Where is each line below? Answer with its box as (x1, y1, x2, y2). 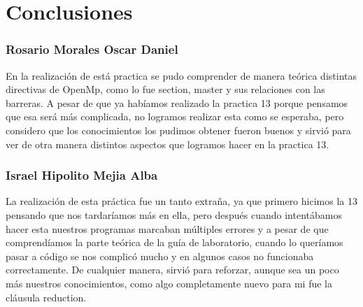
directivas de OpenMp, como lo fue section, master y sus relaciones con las (6, 82, 325, 97)
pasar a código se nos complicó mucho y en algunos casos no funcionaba (6, 248, 314, 263)
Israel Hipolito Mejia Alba (6, 166, 158, 184)
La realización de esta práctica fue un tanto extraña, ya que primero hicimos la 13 (6, 194, 357, 208)
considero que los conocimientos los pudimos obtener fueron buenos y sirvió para (6, 122, 351, 137)
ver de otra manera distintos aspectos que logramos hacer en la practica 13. (6, 136, 329, 151)
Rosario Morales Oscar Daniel (6, 41, 178, 58)
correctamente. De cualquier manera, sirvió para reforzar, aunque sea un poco (6, 262, 339, 277)
